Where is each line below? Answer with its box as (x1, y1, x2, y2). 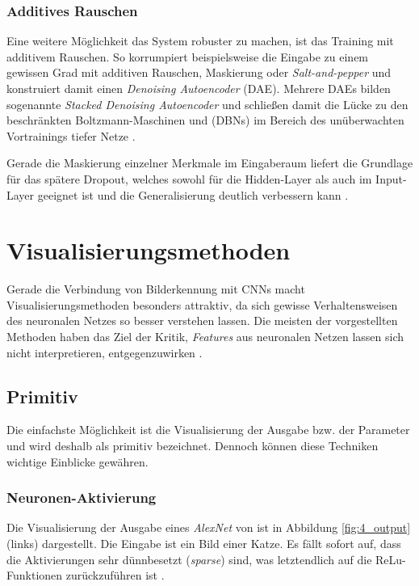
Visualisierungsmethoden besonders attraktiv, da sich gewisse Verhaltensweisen (6, 296, 398, 313)
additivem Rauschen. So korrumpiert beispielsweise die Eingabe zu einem (6, 48, 369, 65)
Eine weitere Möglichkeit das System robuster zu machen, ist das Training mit (6, 32, 394, 49)
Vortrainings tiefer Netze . (6, 127, 136, 144)
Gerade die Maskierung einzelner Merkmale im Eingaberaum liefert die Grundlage (6, 154, 413, 171)
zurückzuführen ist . (65, 567, 165, 584)
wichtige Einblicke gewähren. (6, 453, 149, 470)
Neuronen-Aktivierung (6, 487, 157, 508)
